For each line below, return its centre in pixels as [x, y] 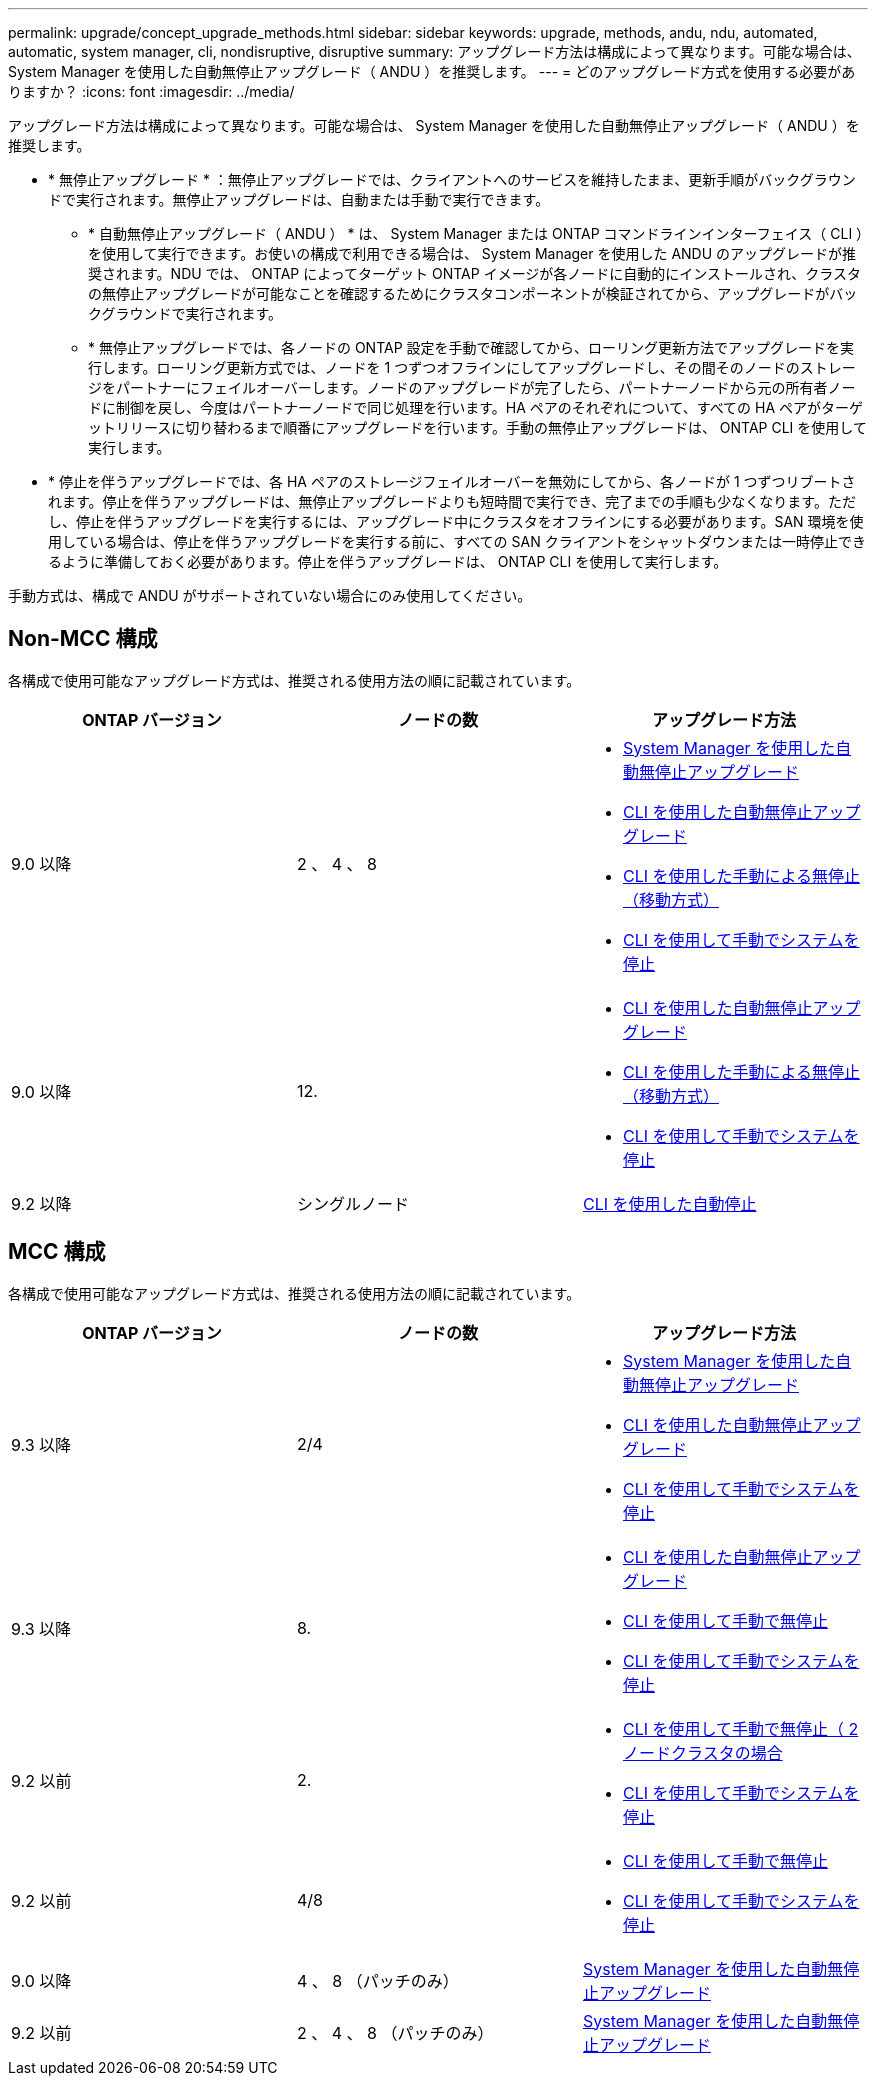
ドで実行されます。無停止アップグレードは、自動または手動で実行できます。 [299, 199]
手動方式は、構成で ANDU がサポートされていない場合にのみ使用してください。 [270, 595]
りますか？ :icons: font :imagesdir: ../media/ [151, 91]
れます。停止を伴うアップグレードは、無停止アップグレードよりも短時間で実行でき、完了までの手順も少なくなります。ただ [452, 501]
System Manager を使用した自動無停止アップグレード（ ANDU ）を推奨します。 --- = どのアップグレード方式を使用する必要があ [432, 71]
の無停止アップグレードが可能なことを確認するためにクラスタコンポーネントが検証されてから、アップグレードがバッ [473, 293]
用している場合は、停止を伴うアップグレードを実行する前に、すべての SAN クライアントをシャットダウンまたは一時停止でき [457, 541]
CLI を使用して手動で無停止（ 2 [740, 1728]
